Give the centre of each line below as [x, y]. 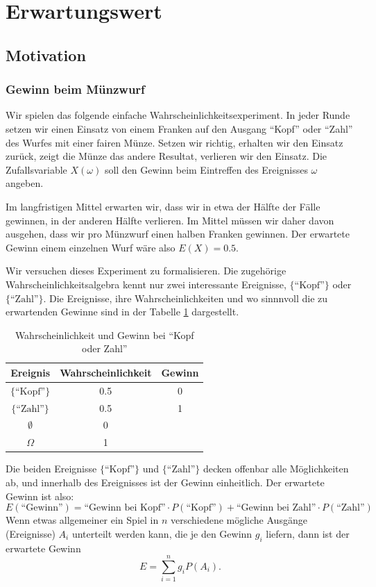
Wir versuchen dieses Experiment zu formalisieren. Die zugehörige [146, 271]
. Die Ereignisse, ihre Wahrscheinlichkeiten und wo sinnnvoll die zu [186, 298]
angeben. [25, 183]
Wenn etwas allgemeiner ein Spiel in [82, 520]
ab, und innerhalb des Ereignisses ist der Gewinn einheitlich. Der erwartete [165, 482]
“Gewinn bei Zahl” [276, 508]
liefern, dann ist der [308, 533]
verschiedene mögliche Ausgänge [239, 520]
